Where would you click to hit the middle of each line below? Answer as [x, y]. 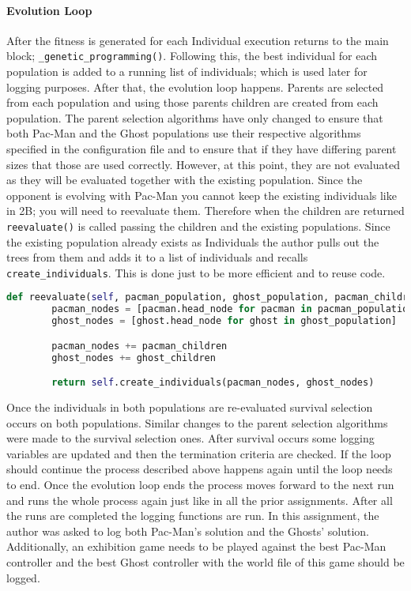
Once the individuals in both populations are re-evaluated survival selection [190, 407]
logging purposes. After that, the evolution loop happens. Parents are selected [195, 87]
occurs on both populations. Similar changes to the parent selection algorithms [197, 422]
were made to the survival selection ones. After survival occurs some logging [190, 438]
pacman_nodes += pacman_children [140, 346]
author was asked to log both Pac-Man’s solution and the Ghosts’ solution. [188, 531]
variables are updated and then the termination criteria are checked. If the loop [199, 453]
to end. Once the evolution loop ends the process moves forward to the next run [200, 485]
